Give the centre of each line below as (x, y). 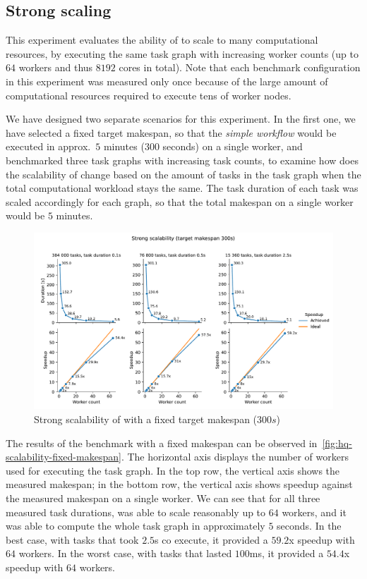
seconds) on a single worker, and (233, 146)
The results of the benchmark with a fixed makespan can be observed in (162, 443)
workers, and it (314, 512)
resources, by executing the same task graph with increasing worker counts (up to (182, 53)
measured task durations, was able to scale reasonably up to (136, 512)
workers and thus (56, 67)
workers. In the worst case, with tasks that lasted (125, 553)
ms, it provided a (287, 553)
